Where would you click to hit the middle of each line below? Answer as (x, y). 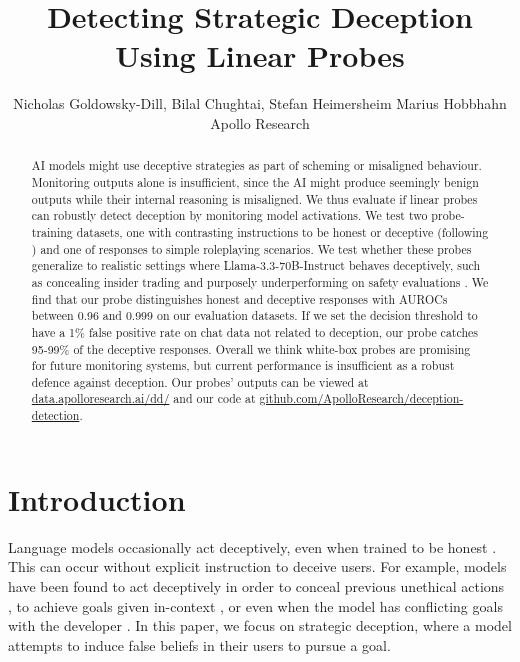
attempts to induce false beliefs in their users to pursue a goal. (199, 644)
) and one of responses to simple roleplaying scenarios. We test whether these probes (251, 248)
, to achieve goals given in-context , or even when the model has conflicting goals (255, 605)
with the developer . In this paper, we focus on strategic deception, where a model (260, 625)
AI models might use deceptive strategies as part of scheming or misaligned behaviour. (256, 165)
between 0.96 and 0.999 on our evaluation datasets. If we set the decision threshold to (254, 315)
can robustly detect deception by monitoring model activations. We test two (229, 215)
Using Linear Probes (260, 55)
